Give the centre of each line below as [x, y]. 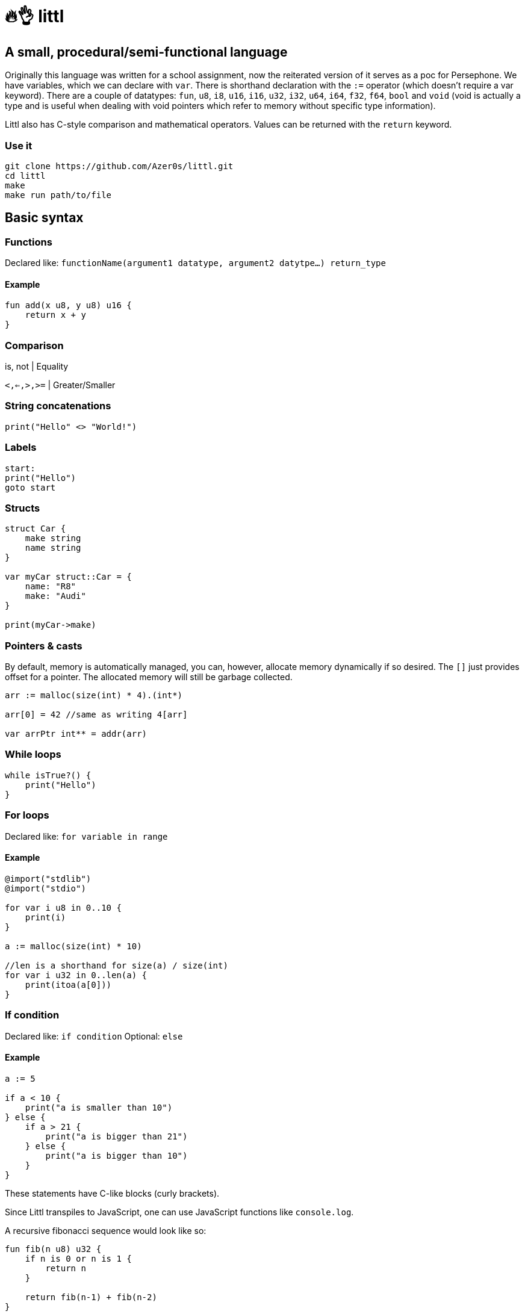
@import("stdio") [45, 888]
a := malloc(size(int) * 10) [73, 946]
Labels [21, 448]
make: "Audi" [55, 596]
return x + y [55, 315]
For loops [27, 815]
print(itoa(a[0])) [68, 984]
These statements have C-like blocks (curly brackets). [112, 1193]
